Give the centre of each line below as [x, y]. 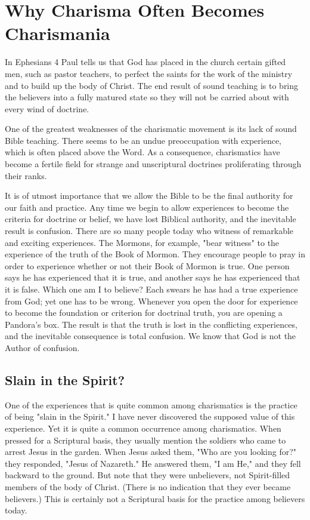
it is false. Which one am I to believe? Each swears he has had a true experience [151, 289]
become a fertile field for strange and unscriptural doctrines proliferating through [153, 164]
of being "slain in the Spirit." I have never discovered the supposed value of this [150, 416]
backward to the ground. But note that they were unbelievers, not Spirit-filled [148, 475]
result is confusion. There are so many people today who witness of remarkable [149, 231]
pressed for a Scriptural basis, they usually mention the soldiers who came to [145, 440]
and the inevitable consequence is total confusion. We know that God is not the [151, 336]
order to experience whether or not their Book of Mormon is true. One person [147, 265]
